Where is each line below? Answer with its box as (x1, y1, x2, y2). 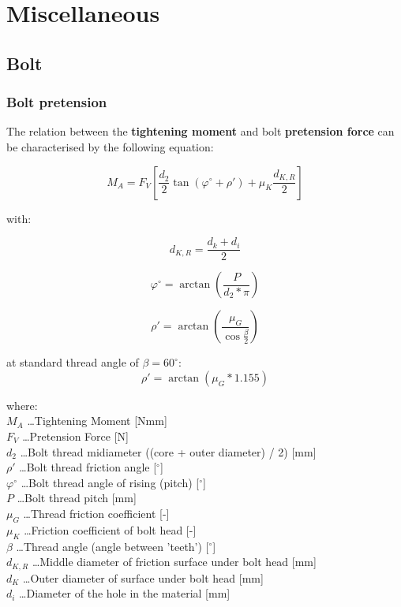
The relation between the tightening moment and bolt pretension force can (6, 123, 395, 140)
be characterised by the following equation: (6, 138, 214, 155)
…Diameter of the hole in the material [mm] (19, 585, 230, 601)
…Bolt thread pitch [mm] (17, 490, 137, 506)
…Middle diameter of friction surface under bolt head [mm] (32, 553, 317, 570)
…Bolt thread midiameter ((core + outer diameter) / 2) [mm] (20, 443, 317, 460)
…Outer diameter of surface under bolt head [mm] (23, 569, 264, 586)
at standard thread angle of (6, 354, 139, 371)
